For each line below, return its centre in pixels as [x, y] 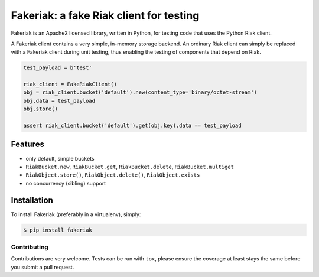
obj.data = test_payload [59, 101]
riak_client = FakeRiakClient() [70, 84]
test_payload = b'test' [58, 68]
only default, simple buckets [60, 158]
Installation [32, 200]
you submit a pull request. [43, 267]
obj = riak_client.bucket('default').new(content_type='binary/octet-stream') [140, 92]
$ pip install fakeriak [58, 230]
